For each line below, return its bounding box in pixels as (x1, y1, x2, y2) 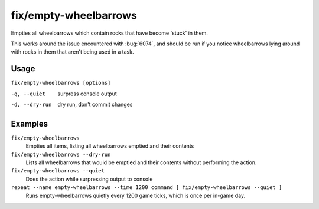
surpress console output (57, 90, 118, 97)
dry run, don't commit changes (57, 101, 133, 108)
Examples (11, 118, 48, 129)
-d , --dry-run (11, 101, 52, 108)
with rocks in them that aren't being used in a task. (11, 48, 134, 55)
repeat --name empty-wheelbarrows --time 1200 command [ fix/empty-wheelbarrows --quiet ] (11, 184, 282, 191)
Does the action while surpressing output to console (25, 175, 153, 183)
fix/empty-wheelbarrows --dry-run (11, 151, 111, 158)
